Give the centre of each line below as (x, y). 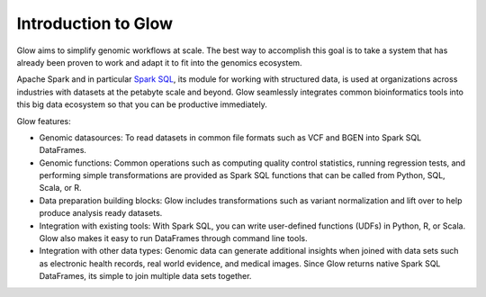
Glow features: (44, 121)
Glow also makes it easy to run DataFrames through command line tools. (173, 238)
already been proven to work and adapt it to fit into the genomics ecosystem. (159, 62)
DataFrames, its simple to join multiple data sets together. (145, 276)
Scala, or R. (60, 188)
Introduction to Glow (95, 23)
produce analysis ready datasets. (101, 213)
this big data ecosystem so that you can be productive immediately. (142, 104)
